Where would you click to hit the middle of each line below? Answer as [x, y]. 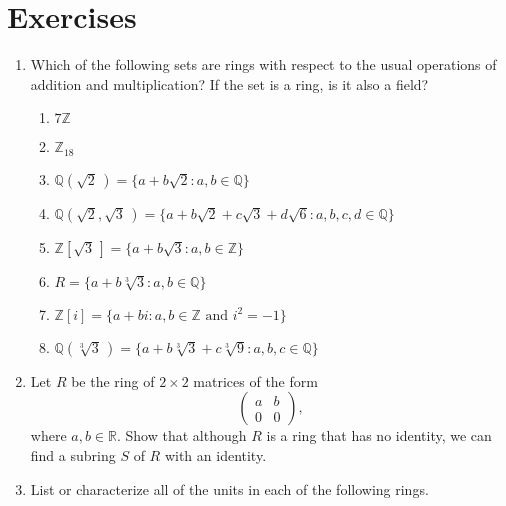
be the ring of [113, 380]
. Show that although [181, 435]
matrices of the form [255, 380]
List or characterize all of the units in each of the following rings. [229, 488]
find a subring [73, 454]
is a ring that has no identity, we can [379, 435]
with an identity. [215, 454]
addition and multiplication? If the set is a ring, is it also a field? [229, 83]
